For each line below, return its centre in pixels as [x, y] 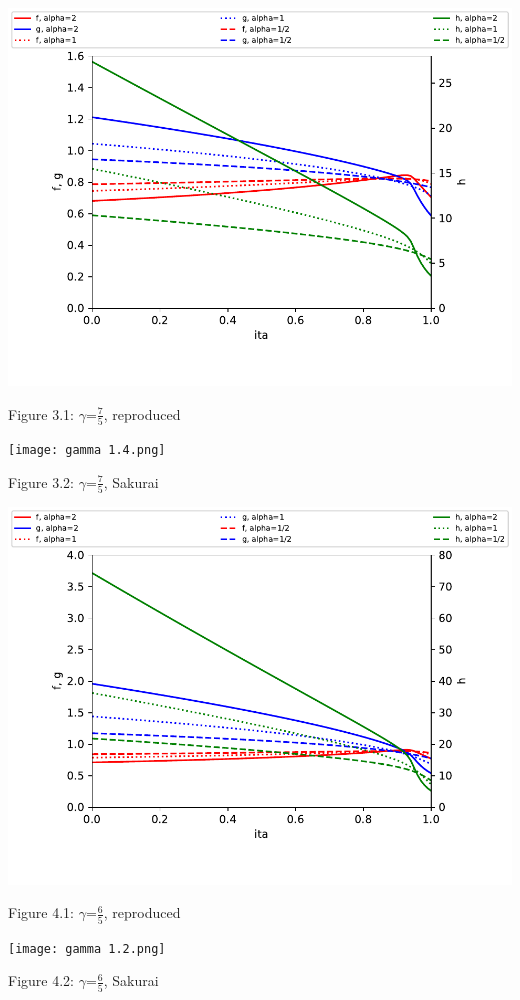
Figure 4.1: [41, 912]
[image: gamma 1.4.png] [87, 449]
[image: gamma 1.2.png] [87, 948]
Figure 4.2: [41, 980]
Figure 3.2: [41, 481]
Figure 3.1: [41, 413]
